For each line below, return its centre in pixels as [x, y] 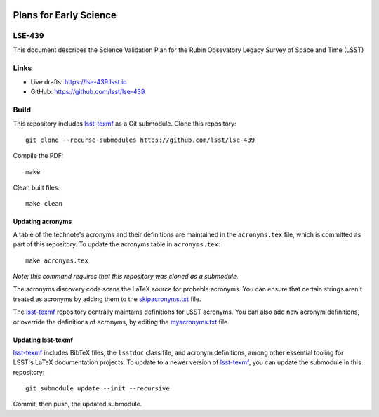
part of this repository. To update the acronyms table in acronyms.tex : [117, 244]
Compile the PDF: [38, 156]
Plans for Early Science [65, 15]
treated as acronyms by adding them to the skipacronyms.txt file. [107, 299]
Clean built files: [36, 187]
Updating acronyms [42, 222]
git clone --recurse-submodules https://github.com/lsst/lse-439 [140, 140]
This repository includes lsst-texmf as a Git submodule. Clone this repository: [125, 124]
